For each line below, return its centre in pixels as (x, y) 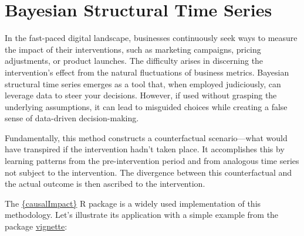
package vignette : (36, 226)
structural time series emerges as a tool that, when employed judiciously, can (143, 83)
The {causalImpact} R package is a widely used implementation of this (133, 203)
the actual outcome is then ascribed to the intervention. (105, 184)
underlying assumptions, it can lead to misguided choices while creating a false (146, 106)
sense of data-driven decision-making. (72, 118)
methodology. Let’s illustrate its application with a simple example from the (142, 215)
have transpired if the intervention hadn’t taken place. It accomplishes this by (145, 149)
